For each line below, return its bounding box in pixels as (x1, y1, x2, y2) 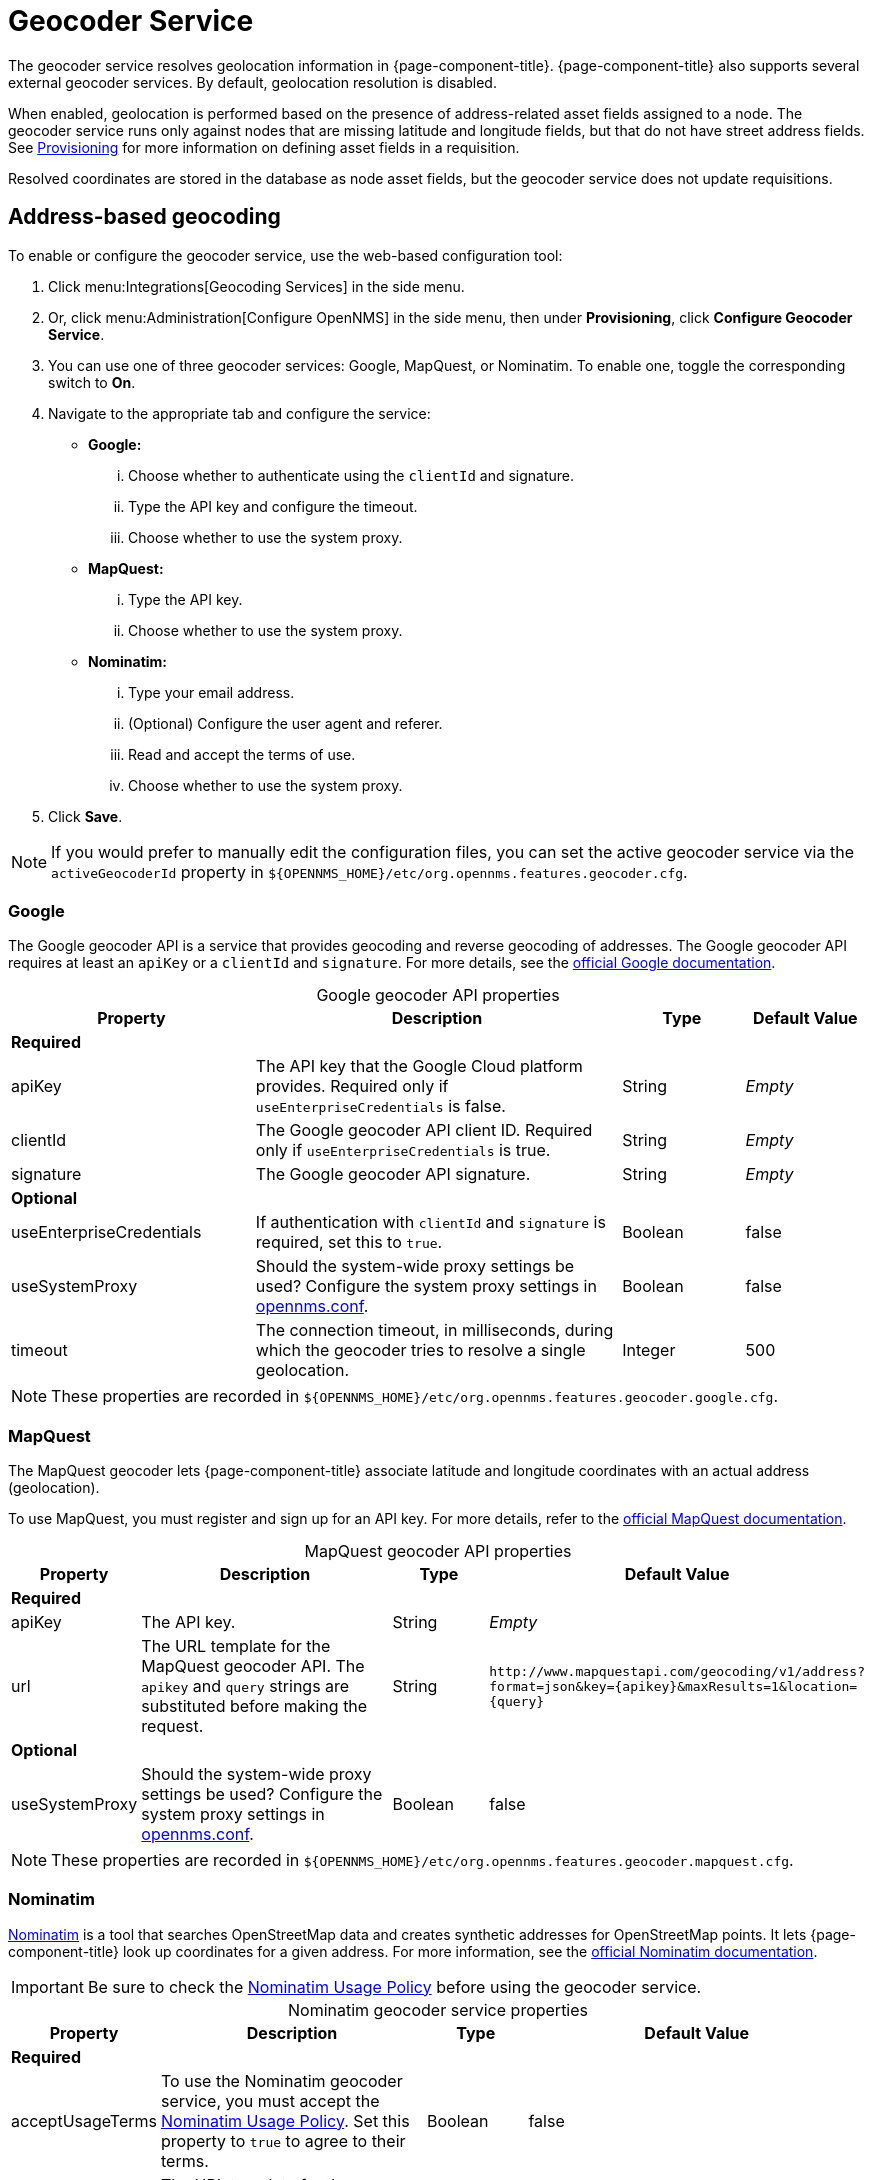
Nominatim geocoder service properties (287, 1999, 589, 2020)
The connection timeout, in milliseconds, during (255, 1320, 614, 1341)
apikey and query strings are (141, 1676, 350, 1697)
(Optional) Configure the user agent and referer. (128, 714, 443, 732)
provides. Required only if (255, 1076, 449, 1097)
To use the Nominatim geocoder (161, 2070, 403, 2091)
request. (141, 1716, 204, 1737)
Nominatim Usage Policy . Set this (161, 2110, 410, 2131)
